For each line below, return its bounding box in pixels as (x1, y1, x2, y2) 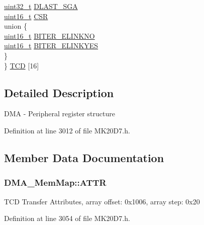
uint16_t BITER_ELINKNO (4, 30, 95, 41)
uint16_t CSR (4, 11, 48, 21)
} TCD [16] (4, 60, 39, 70)
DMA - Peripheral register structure (4, 108, 115, 119)
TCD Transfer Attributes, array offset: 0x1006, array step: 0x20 (4, 196, 200, 206)
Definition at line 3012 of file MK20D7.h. (4, 125, 130, 135)
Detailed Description (4, 85, 114, 100)
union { (4, 21, 27, 31)
